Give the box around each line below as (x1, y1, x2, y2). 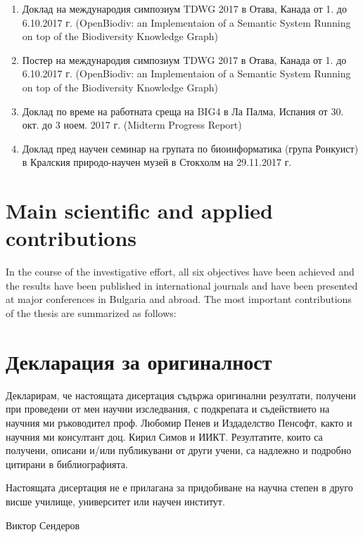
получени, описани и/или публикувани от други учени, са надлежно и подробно (6, 443, 352, 458)
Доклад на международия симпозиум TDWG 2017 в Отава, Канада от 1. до (22, 1, 347, 15)
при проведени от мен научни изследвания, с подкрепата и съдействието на (6, 401, 330, 416)
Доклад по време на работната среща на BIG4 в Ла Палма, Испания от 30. (22, 103, 344, 118)
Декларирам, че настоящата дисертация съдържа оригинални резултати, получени (6, 387, 356, 402)
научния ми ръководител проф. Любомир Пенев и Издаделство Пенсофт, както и (6, 415, 352, 429)
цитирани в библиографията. (6, 456, 128, 471)
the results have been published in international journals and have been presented (6, 278, 358, 292)
